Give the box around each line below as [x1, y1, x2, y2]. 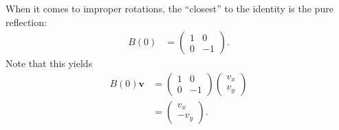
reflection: [6, 14, 47, 29]
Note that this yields [6, 56, 93, 70]
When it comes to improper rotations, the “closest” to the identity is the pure [6, 1, 333, 15]
